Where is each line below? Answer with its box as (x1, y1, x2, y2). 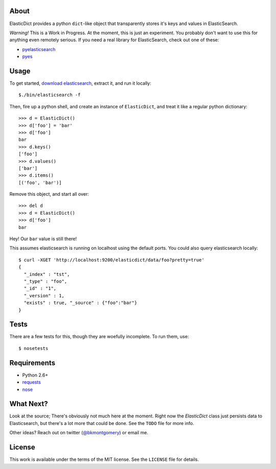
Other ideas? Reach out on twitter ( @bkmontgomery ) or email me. (9, 430, 148, 436)
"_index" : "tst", (24, 271, 70, 277)
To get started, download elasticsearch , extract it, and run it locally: (9, 80, 152, 86)
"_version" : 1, (24, 293, 65, 298)
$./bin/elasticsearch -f (18, 92, 81, 98)
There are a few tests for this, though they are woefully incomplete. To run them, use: (9, 334, 189, 340)
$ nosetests (18, 345, 49, 351)
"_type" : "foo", (24, 278, 67, 284)
